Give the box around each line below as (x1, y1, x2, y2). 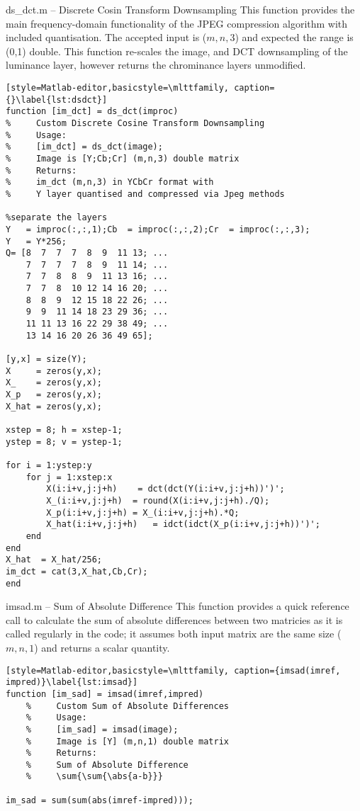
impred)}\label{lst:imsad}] (6, 677, 138, 688)
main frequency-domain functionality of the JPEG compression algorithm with (6, 16, 348, 30)
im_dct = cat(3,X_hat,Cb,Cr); (6, 566, 148, 577)
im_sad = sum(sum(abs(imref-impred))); (6, 795, 193, 805)
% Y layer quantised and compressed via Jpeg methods (6, 188, 285, 199)
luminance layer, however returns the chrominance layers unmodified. (6, 57, 306, 72)
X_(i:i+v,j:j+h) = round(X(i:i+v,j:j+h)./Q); (46, 495, 270, 506)
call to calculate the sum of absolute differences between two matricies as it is (6, 612, 343, 627)
